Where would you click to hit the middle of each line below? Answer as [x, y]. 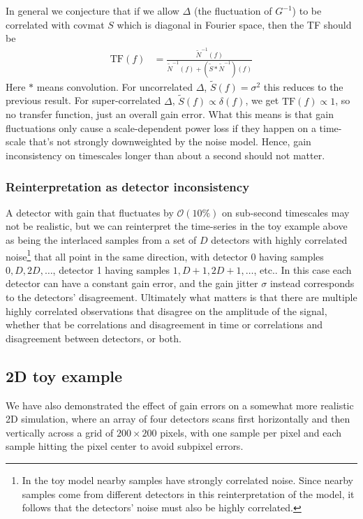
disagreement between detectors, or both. [94, 338]
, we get [262, 100]
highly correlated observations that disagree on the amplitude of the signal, [166, 310]
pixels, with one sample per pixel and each [251, 432]
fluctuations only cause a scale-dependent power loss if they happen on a [161, 127]
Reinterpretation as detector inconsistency [128, 186]
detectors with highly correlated [279, 240]
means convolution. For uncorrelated [114, 86]
